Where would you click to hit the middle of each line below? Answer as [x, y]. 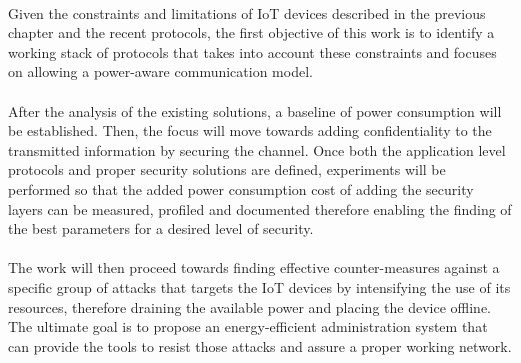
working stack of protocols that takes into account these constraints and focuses [252, 51]
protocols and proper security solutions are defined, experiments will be [227, 169]
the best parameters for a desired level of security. [161, 228]
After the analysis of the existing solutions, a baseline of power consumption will [255, 110]
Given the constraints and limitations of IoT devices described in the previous [247, 12]
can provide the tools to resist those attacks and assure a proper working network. [260, 345]
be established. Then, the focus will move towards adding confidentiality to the [250, 130]
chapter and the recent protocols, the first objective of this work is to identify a [251, 32]
